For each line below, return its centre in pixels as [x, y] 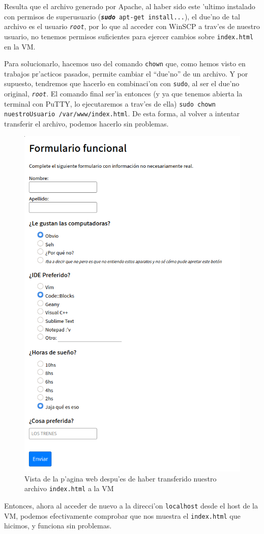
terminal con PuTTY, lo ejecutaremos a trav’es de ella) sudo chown [110, 103]
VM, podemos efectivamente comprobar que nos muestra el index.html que [122, 515]
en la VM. [20, 46]
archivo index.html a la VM [69, 488]
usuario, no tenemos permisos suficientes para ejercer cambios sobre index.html [129, 36]
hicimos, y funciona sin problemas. [58, 526]
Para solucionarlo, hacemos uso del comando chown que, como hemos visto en [125, 63]
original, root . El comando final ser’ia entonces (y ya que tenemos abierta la [123, 94]
